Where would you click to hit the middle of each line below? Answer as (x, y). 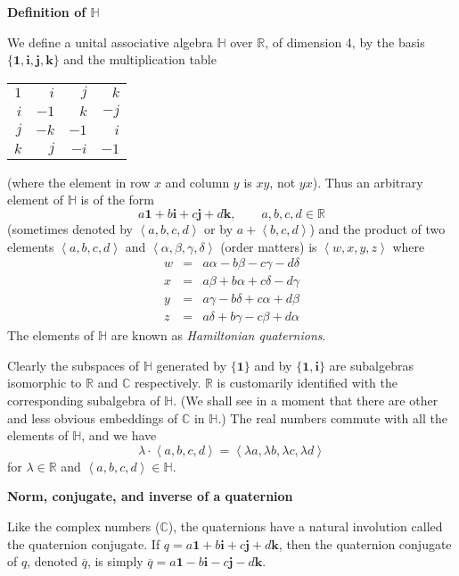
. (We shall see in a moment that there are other (306, 401)
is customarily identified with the (307, 383)
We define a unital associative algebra (110, 42)
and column (197, 182)
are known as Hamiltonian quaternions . (218, 335)
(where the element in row (79, 182)
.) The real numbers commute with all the (332, 417)
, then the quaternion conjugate (365, 543)
